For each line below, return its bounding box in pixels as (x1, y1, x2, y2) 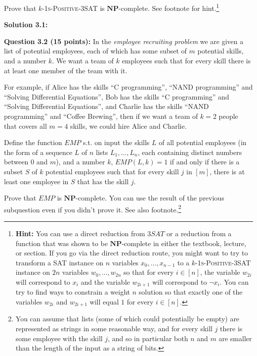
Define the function (4, 137, 62, 148)
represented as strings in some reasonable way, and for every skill (15, 323, 213, 334)
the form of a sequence (4, 147, 73, 157)
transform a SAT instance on (15, 257, 103, 267)
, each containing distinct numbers (137, 147, 242, 157)
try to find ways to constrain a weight (15, 287, 130, 297)
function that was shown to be (15, 238, 108, 248)
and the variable (81, 276, 130, 287)
